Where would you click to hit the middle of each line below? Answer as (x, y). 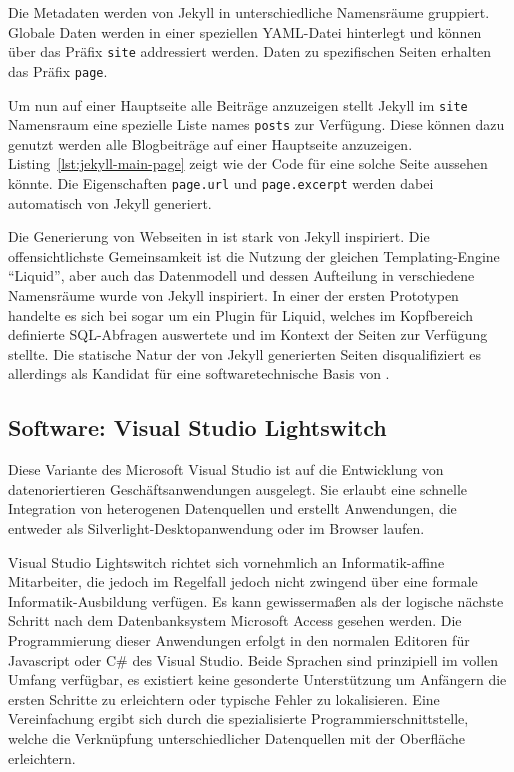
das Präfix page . (58, 70)
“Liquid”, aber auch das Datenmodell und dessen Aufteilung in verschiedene (241, 275)
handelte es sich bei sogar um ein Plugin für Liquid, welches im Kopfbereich (241, 314)
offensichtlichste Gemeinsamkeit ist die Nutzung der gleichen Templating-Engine (254, 255)
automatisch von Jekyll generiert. (110, 202)
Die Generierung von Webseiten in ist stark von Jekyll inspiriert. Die (219, 236)
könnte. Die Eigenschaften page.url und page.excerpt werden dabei (221, 183)
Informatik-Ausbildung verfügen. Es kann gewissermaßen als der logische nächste (256, 600)
